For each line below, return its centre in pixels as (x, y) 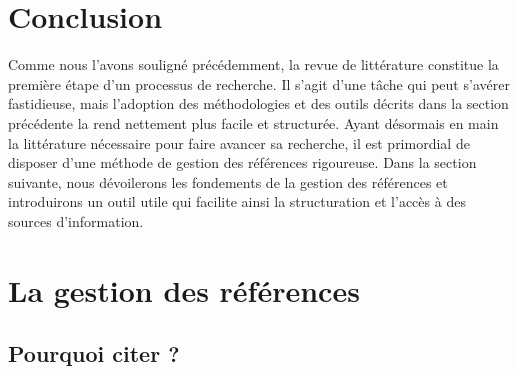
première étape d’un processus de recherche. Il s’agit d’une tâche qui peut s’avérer (259, 83)
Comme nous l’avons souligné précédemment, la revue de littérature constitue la (253, 64)
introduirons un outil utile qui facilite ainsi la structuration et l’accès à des (237, 201)
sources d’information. (76, 220)
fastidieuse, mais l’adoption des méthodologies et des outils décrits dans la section (258, 103)
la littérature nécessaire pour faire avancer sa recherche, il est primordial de (239, 142)
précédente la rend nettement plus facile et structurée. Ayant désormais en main (253, 122)
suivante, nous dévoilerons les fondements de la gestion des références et (228, 181)
